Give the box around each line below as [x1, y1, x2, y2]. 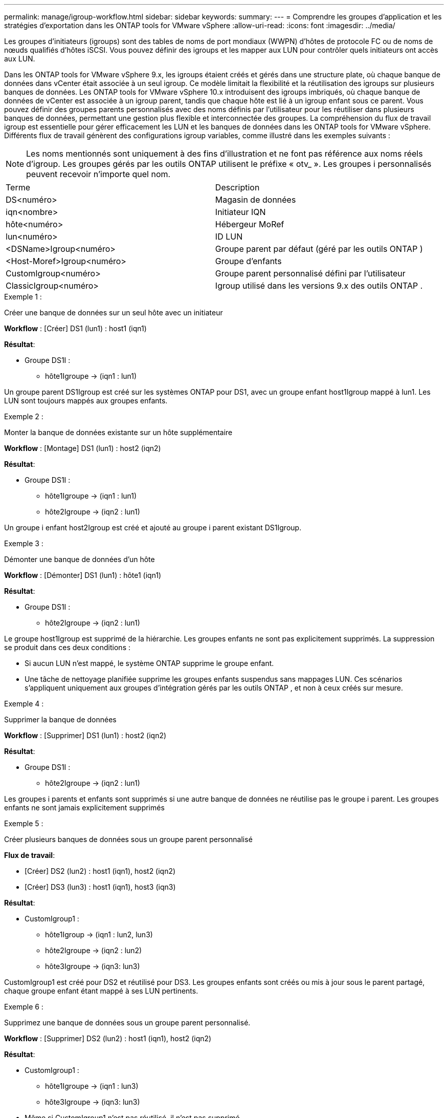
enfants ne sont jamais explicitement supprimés [4, 803, 165, 812]
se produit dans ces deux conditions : [4, 643, 130, 652]
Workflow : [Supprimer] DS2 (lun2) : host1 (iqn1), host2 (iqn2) [4, 1034, 212, 1043]
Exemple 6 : [4, 1002, 43, 1011]
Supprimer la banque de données [4, 715, 117, 724]
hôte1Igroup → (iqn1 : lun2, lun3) [45, 930, 153, 939]
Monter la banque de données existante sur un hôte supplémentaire [4, 428, 233, 437]
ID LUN [215, 231, 243, 242]
